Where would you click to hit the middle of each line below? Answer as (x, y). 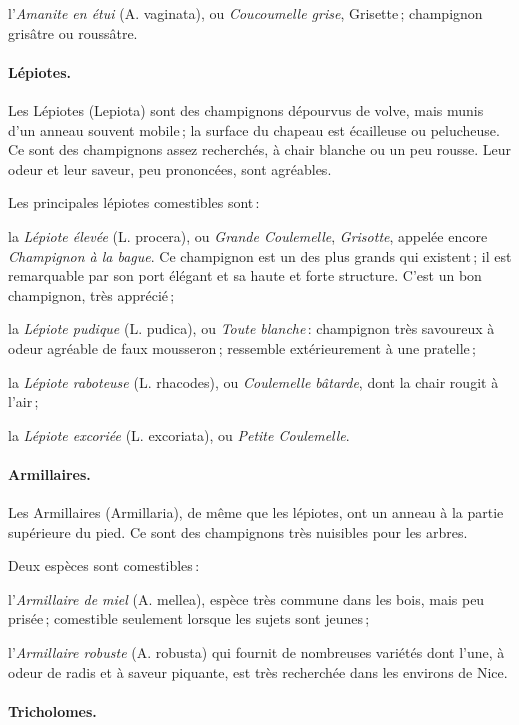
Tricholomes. (52, 710)
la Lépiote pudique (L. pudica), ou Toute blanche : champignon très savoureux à (251, 328)
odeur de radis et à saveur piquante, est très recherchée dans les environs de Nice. (258, 671)
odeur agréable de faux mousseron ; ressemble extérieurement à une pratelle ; (242, 347)
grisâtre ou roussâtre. (73, 32)
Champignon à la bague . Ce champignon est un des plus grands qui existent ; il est (260, 255)
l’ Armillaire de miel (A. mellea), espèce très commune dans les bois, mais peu (246, 598)
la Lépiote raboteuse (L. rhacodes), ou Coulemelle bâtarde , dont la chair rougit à (253, 381)
